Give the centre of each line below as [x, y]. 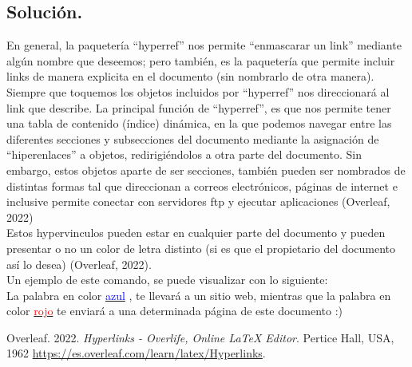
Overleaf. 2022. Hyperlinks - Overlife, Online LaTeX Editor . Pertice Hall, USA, [200, 337]
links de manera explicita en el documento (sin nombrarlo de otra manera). [190, 76]
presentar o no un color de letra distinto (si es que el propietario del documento [201, 248]
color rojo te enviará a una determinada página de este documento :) [175, 311]
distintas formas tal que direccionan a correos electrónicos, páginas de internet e [202, 185]
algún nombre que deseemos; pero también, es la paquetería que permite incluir [201, 60]
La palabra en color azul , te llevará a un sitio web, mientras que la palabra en [199, 295]
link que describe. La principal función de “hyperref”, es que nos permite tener [199, 107]
